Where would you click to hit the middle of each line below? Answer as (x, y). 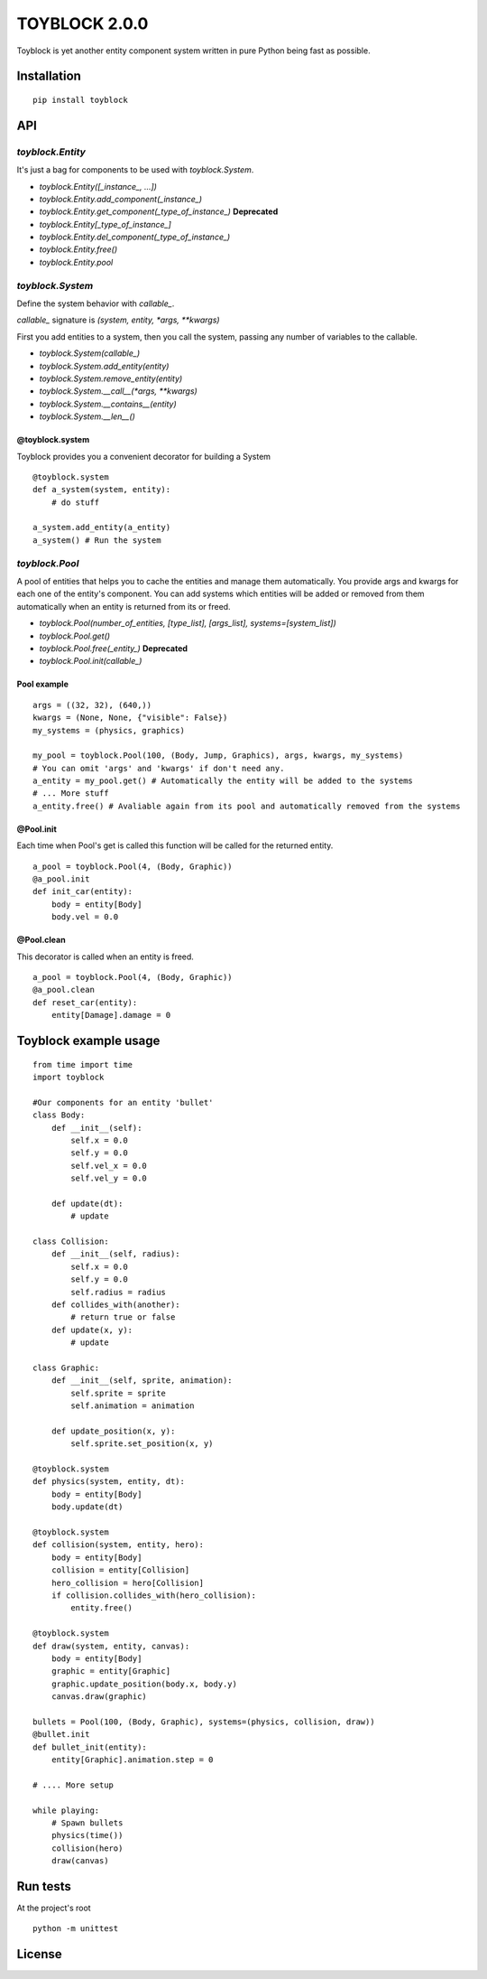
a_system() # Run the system (97, 540)
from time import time (83, 1064)
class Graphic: (66, 1368)
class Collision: (71, 1242)
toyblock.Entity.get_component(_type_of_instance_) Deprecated (159, 211)
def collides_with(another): (115, 1304)
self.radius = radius (119, 1292)
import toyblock (69, 1077)
